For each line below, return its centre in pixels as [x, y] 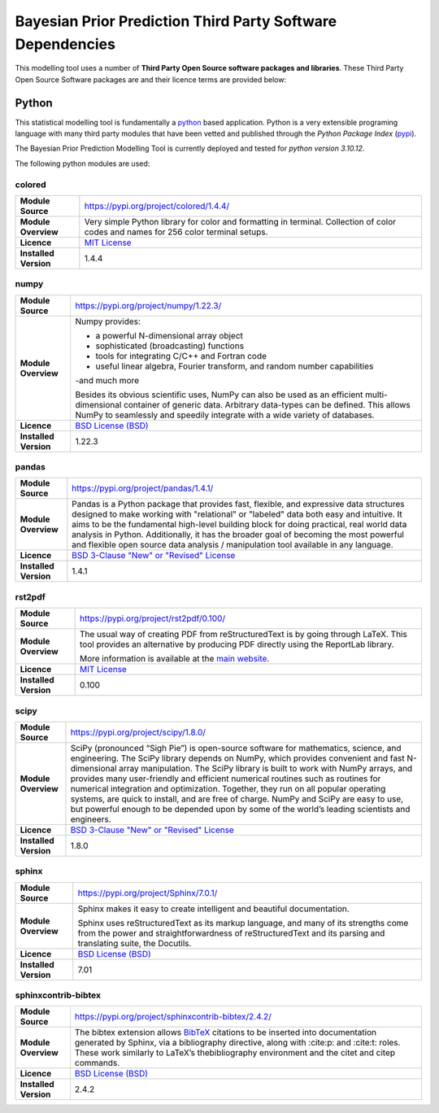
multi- [376, 395]
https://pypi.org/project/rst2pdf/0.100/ [152, 618]
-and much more [107, 380]
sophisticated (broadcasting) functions [170, 346]
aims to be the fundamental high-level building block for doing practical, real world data [239, 525]
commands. [97, 1063]
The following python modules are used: [83, 164]
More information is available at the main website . [174, 659]
